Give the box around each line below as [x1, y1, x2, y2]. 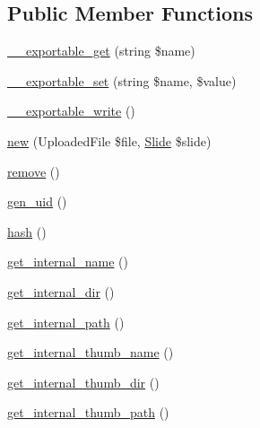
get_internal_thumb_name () [7, 343, 174, 362]
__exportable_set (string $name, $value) [7, 71, 237, 90]
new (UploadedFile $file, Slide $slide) [7, 131, 212, 150]
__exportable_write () [7, 101, 135, 120]
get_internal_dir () [7, 282, 115, 301]
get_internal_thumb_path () [7, 403, 169, 422]
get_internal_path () [7, 312, 125, 331]
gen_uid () [7, 192, 67, 211]
